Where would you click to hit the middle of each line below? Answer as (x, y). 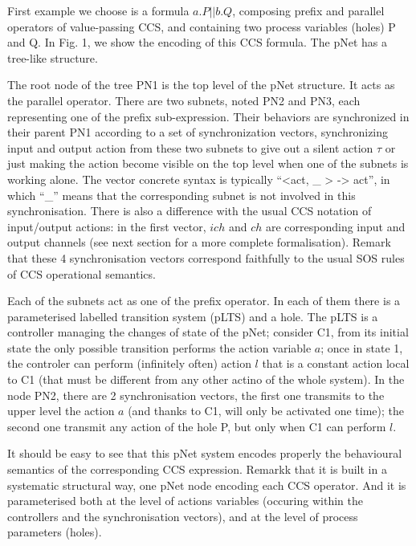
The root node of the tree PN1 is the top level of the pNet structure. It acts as (201, 85)
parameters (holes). (55, 532)
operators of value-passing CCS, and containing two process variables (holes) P (202, 26)
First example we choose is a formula (98, 10)
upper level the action (61, 411)
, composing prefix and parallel (308, 10)
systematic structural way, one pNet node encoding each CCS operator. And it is (207, 485)
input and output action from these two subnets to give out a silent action (190, 147)
